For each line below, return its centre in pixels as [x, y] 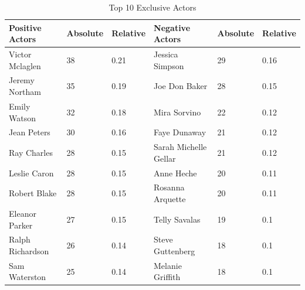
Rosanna [169, 187]
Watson [22, 117]
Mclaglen [25, 65]
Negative [172, 27]
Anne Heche [175, 173]
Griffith [167, 277]
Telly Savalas [177, 219]
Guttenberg [174, 250]
